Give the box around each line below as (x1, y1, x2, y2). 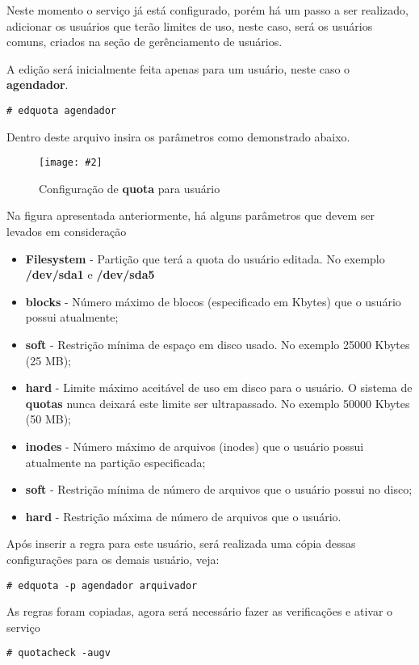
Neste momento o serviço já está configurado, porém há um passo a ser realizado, (6, 2, 409, 18)
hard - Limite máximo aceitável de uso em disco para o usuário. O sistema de (25, 379, 413, 396)
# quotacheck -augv (6, 647, 111, 659)
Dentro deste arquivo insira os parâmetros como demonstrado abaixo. (6, 128, 350, 145)
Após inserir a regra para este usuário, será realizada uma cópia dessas (6, 535, 356, 552)
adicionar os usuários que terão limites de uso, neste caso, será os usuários (6, 17, 373, 34)
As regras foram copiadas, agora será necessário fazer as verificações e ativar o (6, 603, 393, 620)
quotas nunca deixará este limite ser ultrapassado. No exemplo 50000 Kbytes (25, 394, 410, 411)
